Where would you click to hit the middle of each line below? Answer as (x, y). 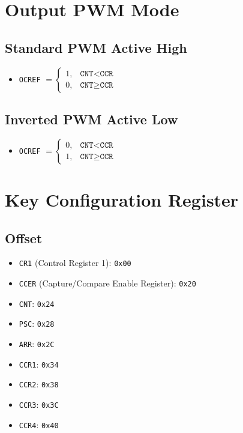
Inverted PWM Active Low (91, 119)
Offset (24, 238)
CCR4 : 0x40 (39, 424)
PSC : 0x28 (37, 323)
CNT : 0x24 (37, 303)
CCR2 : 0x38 (39, 384)
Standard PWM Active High (96, 47)
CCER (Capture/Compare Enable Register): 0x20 (107, 283)
